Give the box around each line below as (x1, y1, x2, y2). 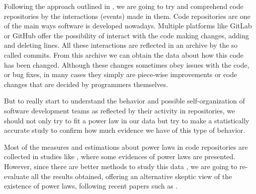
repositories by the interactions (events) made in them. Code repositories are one (4, 10, 251, 21)
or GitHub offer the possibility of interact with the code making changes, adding (4, 30, 249, 40)
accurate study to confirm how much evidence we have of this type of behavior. (4, 125, 246, 135)
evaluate (4, 171, 29, 181)
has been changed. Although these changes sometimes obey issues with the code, (4, 59, 250, 70)
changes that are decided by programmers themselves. (4, 79, 168, 89)
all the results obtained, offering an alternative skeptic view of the (31, 171, 232, 181)
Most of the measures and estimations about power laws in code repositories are (4, 141, 248, 152)
